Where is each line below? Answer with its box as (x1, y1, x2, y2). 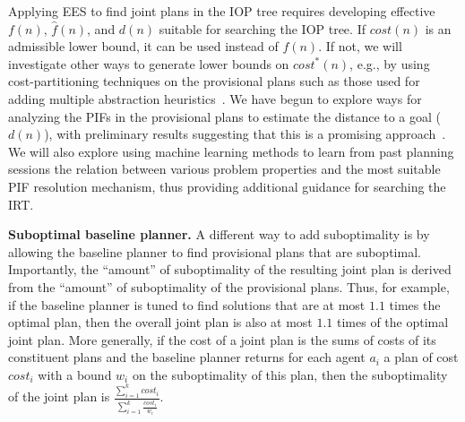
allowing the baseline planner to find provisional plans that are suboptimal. (8, 242, 421, 261)
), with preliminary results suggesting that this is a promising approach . (44, 125, 446, 143)
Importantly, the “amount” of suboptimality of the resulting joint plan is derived (8, 260, 452, 279)
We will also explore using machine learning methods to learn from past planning (8, 142, 454, 160)
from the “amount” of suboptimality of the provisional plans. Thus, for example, (8, 277, 450, 296)
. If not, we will (318, 37, 402, 56)
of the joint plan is (8, 387, 110, 406)
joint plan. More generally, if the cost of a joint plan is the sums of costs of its (8, 330, 436, 349)
